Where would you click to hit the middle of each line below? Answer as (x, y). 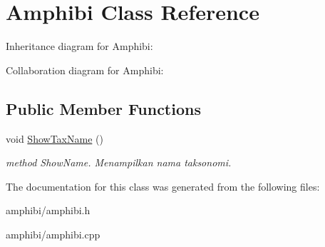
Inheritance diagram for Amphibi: (79, 46)
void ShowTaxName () (55, 138)
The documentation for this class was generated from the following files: (163, 186)
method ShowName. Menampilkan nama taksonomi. (119, 162)
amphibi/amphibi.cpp (53, 234)
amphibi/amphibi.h (48, 210)
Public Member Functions (103, 108)
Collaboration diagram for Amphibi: (85, 70)
